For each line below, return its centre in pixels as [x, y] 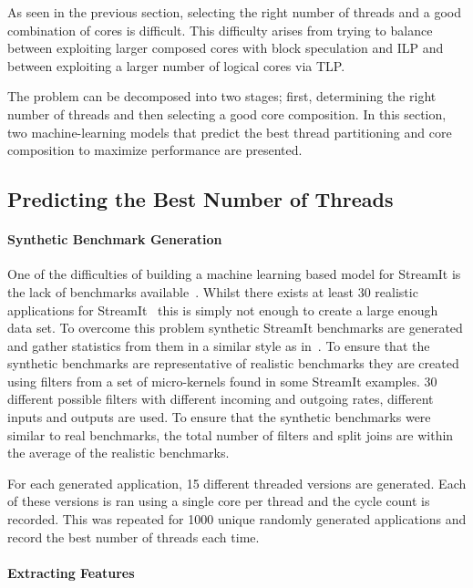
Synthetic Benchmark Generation [115, 239]
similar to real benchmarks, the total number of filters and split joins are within [231, 434]
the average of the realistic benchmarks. [118, 453]
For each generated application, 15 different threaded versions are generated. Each [237, 483]
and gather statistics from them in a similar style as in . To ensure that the [219, 345]
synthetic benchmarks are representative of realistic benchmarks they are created [233, 363]
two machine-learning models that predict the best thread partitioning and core [230, 132]
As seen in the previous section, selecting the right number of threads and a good [234, 12]
